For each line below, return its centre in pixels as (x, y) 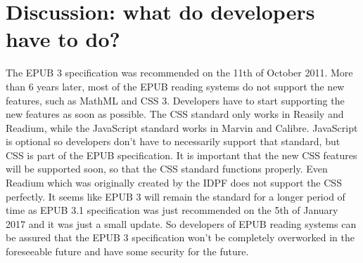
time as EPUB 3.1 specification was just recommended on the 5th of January (172, 210)
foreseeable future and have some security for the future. (127, 251)
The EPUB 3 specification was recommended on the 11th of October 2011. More (179, 73)
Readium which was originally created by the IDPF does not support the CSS (174, 183)
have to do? (63, 39)
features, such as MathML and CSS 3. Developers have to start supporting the (175, 100)
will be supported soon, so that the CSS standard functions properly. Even (167, 169)
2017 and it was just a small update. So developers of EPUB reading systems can (181, 223)
